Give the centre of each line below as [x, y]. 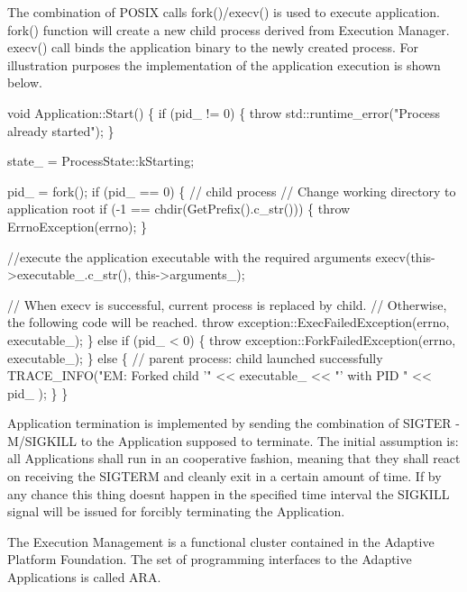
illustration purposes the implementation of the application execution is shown [224, 64]
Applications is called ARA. [84, 577]
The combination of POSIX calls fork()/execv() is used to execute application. [224, 12]
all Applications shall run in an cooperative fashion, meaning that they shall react [234, 458]
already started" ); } [61, 130]
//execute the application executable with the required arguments [189, 256]
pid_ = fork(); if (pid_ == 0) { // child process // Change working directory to [232, 191]
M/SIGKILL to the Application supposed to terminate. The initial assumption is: [233, 440]
